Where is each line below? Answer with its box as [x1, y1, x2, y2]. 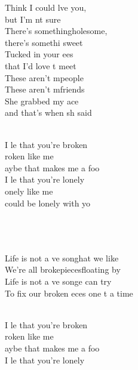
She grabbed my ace [5, 94, 79, 107]
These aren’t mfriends [5, 83, 85, 95]
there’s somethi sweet [5, 36, 83, 48]
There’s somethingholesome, [5, 24, 108, 37]
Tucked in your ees [5, 48, 73, 60]
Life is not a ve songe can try [5, 275, 112, 288]
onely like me [5, 184, 53, 197]
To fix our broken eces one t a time [5, 286, 133, 299]
